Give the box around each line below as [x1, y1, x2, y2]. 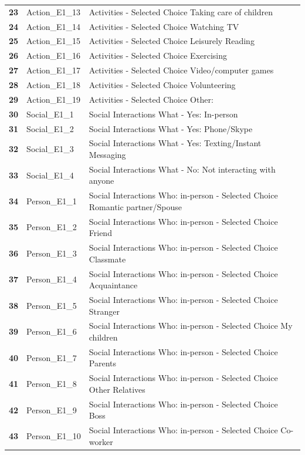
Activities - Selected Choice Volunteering [89, 78, 236, 90]
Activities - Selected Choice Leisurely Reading [89, 35, 255, 47]
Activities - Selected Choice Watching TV [89, 20, 239, 32]
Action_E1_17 [26, 64, 81, 76]
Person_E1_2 [26, 221, 77, 233]
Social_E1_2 [26, 122, 74, 134]
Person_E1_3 [26, 247, 77, 259]
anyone [89, 174, 114, 187]
